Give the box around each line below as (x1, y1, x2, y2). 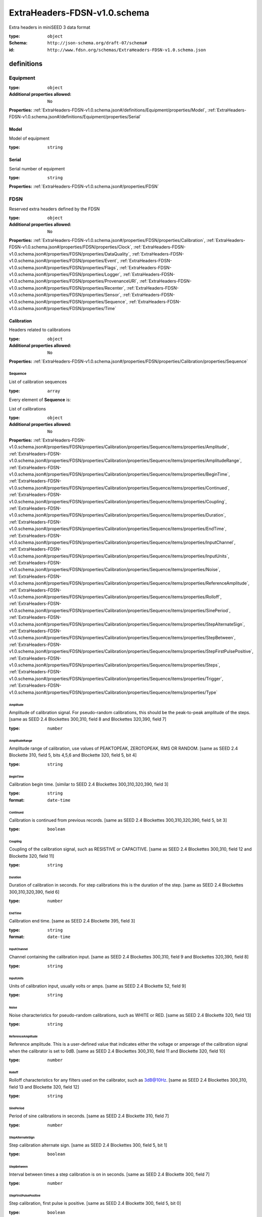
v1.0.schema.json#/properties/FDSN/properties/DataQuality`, (9, 251, 131, 257)
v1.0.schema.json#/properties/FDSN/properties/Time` (9, 306, 116, 311)
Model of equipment (9, 135, 49, 141)
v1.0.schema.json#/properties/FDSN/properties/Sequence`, (9, 298, 128, 304)
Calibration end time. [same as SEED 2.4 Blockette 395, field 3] (9, 918, 135, 924)
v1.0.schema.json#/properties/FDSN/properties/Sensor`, (9, 292, 122, 298)
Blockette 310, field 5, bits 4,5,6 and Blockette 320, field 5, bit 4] (9, 752, 137, 758)
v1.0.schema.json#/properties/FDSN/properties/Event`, (9, 258, 119, 264)
